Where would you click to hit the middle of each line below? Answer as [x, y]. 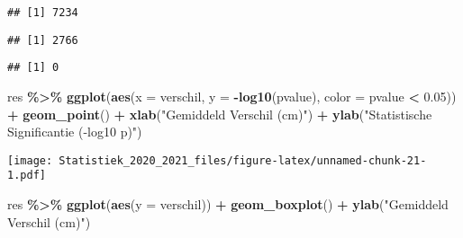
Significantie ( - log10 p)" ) [75, 132]
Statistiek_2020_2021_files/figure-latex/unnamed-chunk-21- [243, 160]
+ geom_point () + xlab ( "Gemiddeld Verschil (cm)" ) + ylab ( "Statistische [220, 114]
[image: [30, 160]
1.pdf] [27, 176]
